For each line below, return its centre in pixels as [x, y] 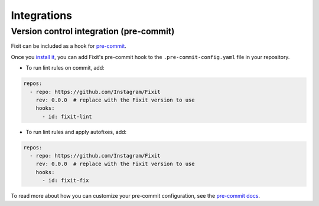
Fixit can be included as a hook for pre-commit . [69, 46]
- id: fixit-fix [66, 181]
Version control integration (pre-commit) [93, 31]
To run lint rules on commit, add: [65, 68]
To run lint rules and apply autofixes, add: [76, 132]
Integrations [42, 15]
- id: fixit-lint [67, 116]
